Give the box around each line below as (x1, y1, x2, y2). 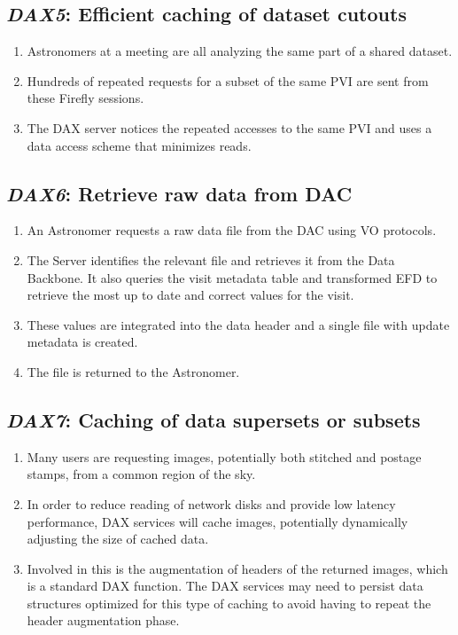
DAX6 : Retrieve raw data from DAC (6, 179, 353, 207)
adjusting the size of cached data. (27, 529, 209, 548)
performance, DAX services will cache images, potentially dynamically (27, 512, 408, 530)
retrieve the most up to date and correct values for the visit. (27, 286, 354, 304)
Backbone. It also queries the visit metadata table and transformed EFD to (27, 268, 438, 286)
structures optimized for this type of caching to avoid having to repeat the (27, 593, 431, 612)
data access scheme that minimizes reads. (27, 136, 252, 154)
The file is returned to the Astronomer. (27, 362, 240, 380)
